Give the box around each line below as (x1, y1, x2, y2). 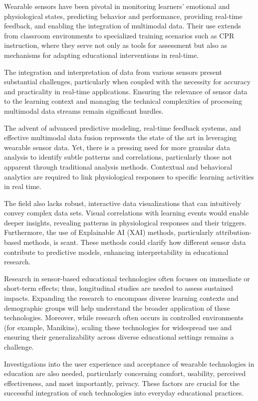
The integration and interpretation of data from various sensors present (4, 66, 223, 77)
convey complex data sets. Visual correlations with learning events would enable (4, 207, 249, 218)
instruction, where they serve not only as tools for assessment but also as (4, 40, 227, 50)
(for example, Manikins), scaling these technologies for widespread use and (4, 322, 232, 332)
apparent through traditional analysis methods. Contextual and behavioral (4, 161, 233, 172)
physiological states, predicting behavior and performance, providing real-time (4, 10, 243, 21)
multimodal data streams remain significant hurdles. (4, 105, 164, 116)
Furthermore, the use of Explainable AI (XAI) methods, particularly (4, 227, 214, 237)
